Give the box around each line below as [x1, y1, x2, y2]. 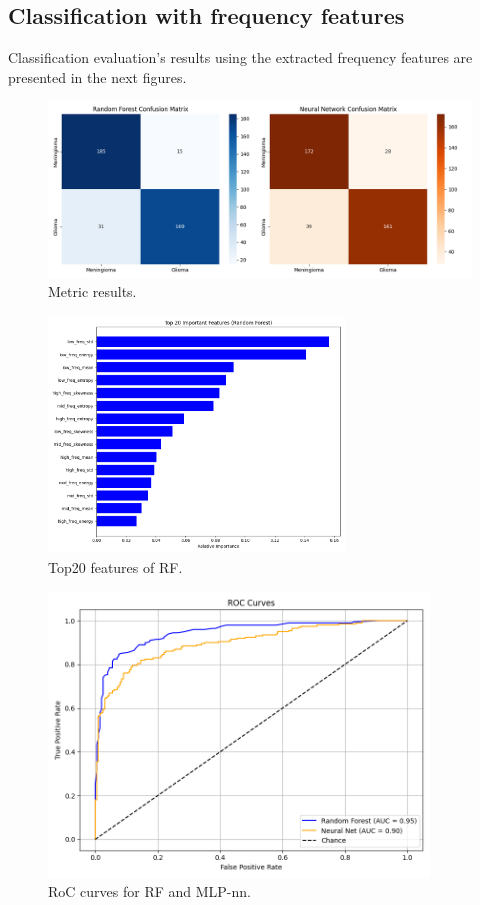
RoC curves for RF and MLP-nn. [48, 881, 251, 902]
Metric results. [48, 281, 137, 302]
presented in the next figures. [8, 66, 187, 87]
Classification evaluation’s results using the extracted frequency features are [8, 47, 473, 68]
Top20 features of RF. [48, 557, 183, 577]
